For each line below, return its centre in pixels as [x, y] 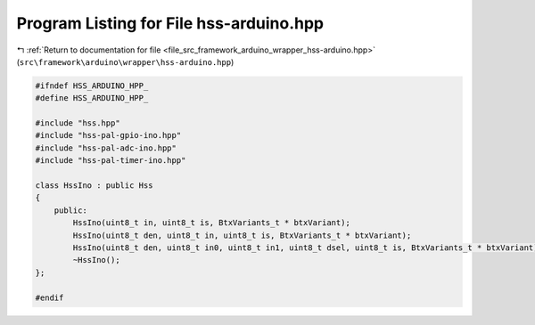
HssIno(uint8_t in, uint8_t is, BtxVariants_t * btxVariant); [212, 223]
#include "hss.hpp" [78, 123]
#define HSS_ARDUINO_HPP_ [92, 98]
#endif [49, 297]
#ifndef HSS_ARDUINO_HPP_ [92, 85]
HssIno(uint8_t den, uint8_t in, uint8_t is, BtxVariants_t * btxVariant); [242, 235]
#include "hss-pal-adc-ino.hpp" [106, 148]
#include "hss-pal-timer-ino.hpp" [111, 161]
